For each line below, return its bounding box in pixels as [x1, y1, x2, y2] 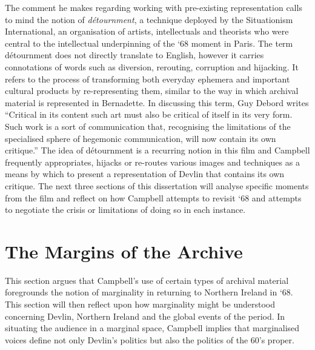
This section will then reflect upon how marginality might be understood [5, 298, 276, 310]
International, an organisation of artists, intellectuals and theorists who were [5, 25, 289, 38]
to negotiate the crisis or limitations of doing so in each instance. [5, 203, 246, 216]
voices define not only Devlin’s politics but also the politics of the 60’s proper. [5, 333, 294, 346]
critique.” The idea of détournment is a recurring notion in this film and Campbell [5, 144, 310, 156]
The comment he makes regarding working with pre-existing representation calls [5, 1, 302, 13]
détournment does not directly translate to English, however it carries [5, 49, 264, 61]
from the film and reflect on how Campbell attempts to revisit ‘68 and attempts [5, 191, 302, 204]
